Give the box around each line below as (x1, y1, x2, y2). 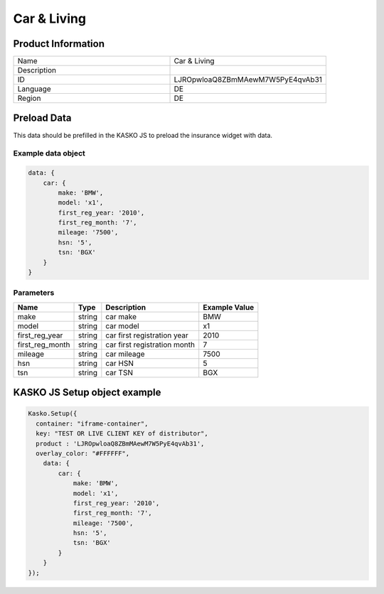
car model (105, 320, 139, 330)
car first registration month (105, 340, 196, 350)
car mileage (105, 349, 145, 359)
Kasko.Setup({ (28, 409, 78, 418)
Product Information (13, 38, 105, 50)
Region (17, 93, 41, 103)
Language (17, 84, 51, 94)
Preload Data (13, 112, 72, 124)
